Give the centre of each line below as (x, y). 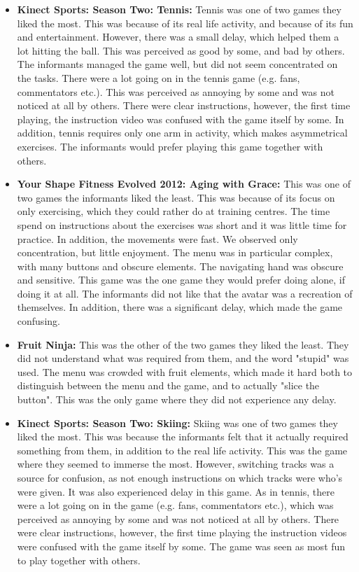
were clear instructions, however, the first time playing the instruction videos (182, 532)
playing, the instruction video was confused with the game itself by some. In (181, 119)
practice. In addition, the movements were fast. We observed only (157, 238)
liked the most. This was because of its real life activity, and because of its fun (185, 23)
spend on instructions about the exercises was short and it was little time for (182, 224)
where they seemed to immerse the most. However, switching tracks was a (176, 464)
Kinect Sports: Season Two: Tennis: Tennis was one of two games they (179, 9)
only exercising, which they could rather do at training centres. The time (174, 211)
